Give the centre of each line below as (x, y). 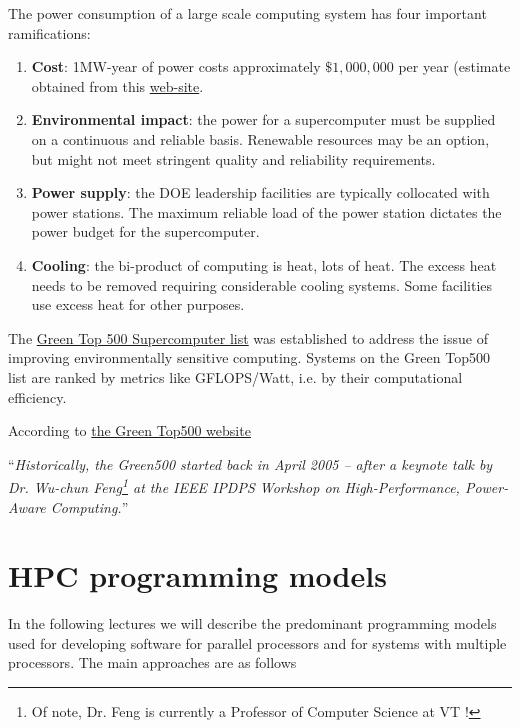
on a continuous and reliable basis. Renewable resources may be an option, (260, 138)
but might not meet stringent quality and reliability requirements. (233, 158)
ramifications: (49, 32)
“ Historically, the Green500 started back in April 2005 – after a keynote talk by (250, 463)
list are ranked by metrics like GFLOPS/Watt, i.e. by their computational (235, 376)
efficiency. (37, 396)
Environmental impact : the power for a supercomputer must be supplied (263, 119)
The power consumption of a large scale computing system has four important (247, 13)
